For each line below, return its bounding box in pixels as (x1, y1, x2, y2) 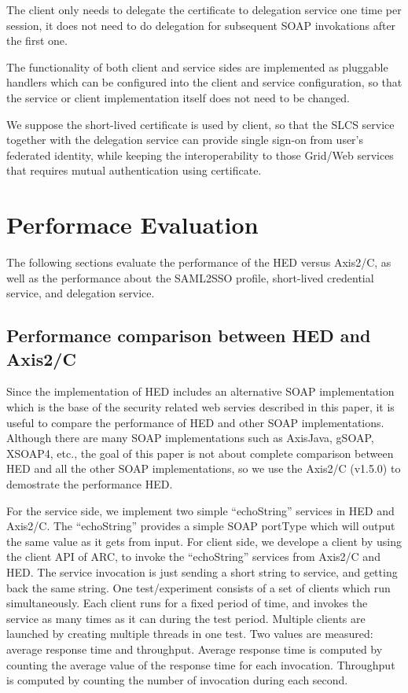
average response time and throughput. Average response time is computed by (6, 640, 383, 657)
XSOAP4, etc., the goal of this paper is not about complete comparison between (6, 444, 394, 461)
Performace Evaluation (6, 208, 259, 241)
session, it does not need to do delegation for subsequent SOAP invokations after (6, 17, 396, 33)
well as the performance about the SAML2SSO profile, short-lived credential (6, 269, 374, 286)
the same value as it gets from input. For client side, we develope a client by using (6, 533, 402, 549)
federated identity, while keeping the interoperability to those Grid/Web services (6, 146, 394, 163)
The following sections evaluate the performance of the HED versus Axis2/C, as (6, 254, 391, 271)
